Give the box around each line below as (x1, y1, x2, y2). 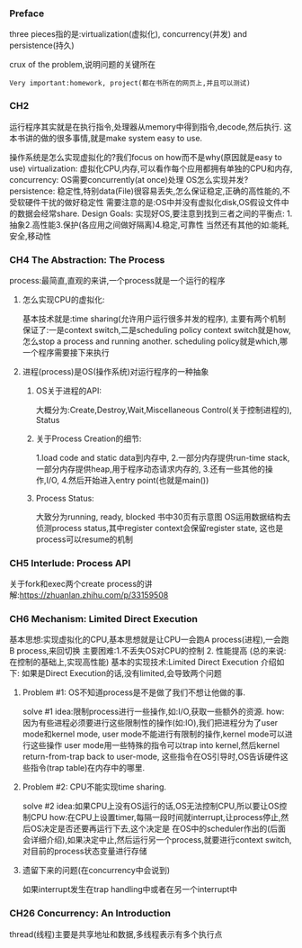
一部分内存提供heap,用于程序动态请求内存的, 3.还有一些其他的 (35, 463, 265, 474)
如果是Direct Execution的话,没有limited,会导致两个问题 (21, 668, 222, 679)
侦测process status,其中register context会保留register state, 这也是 (35, 522, 284, 533)
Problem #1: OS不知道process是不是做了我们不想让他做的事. (22, 687, 245, 698)
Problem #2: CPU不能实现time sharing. (22, 781, 167, 792)
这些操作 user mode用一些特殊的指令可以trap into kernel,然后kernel (30, 740, 280, 751)
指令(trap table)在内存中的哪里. (30, 763, 146, 773)
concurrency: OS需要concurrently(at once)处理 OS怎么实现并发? (9, 174, 249, 185)
